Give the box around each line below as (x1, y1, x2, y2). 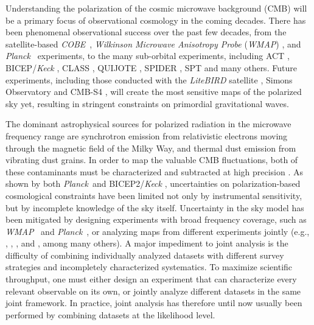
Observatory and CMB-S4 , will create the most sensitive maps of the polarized (5, 85, 302, 98)
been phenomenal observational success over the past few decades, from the (5, 26, 287, 38)
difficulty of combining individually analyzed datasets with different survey (5, 248, 284, 261)
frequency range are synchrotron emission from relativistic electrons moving (5, 129, 288, 142)
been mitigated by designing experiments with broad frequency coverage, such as (5, 213, 307, 226)
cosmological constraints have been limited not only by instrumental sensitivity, (5, 189, 302, 201)
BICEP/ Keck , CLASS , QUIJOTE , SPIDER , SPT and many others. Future (5, 61, 297, 74)
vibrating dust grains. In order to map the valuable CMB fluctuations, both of (5, 153, 298, 166)
